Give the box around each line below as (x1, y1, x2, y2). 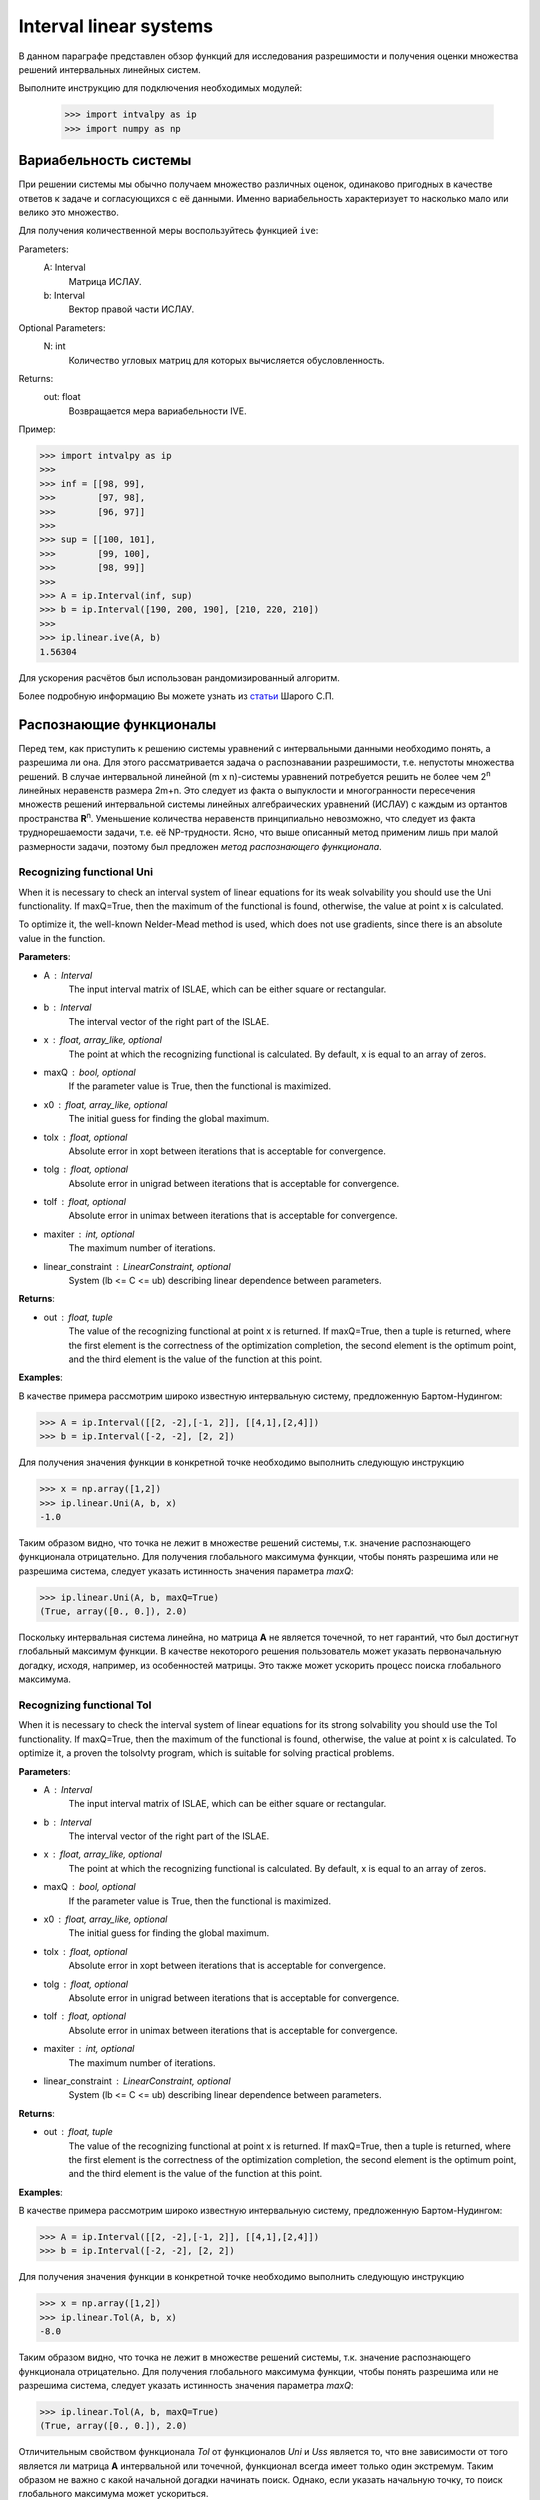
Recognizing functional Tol (18, 1698, 152, 1712)
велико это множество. (18, 206, 119, 218)
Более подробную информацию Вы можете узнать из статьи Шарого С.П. (18, 690, 335, 702)
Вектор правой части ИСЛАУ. (68, 303, 195, 315)
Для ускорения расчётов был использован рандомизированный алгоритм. (18, 671, 340, 684)
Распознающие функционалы (18, 716, 217, 733)
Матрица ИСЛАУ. (68, 275, 142, 287)
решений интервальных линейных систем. (18, 63, 202, 75)
